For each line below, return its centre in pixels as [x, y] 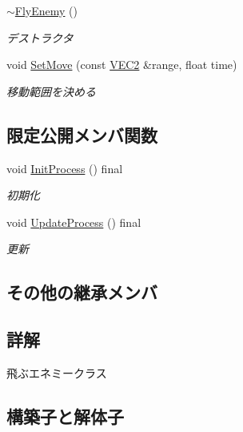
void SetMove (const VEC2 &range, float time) [122, 65]
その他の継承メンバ [82, 292]
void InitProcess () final [65, 168]
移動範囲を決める [51, 91]
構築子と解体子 [65, 416]
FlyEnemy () [46, 10]
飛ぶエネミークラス [57, 372]
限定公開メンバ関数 [82, 134]
